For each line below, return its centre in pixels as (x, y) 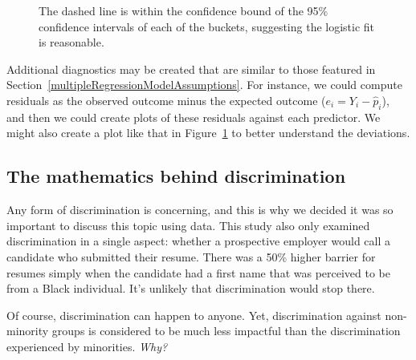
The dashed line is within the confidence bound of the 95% (184, 10)
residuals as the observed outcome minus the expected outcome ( (166, 100)
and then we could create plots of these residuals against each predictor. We (194, 117)
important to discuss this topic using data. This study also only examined (188, 225)
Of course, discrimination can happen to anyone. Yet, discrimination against (194, 315)
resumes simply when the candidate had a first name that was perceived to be (199, 272)
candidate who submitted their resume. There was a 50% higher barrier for (191, 256)
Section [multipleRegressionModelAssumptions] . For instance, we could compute (204, 85)
